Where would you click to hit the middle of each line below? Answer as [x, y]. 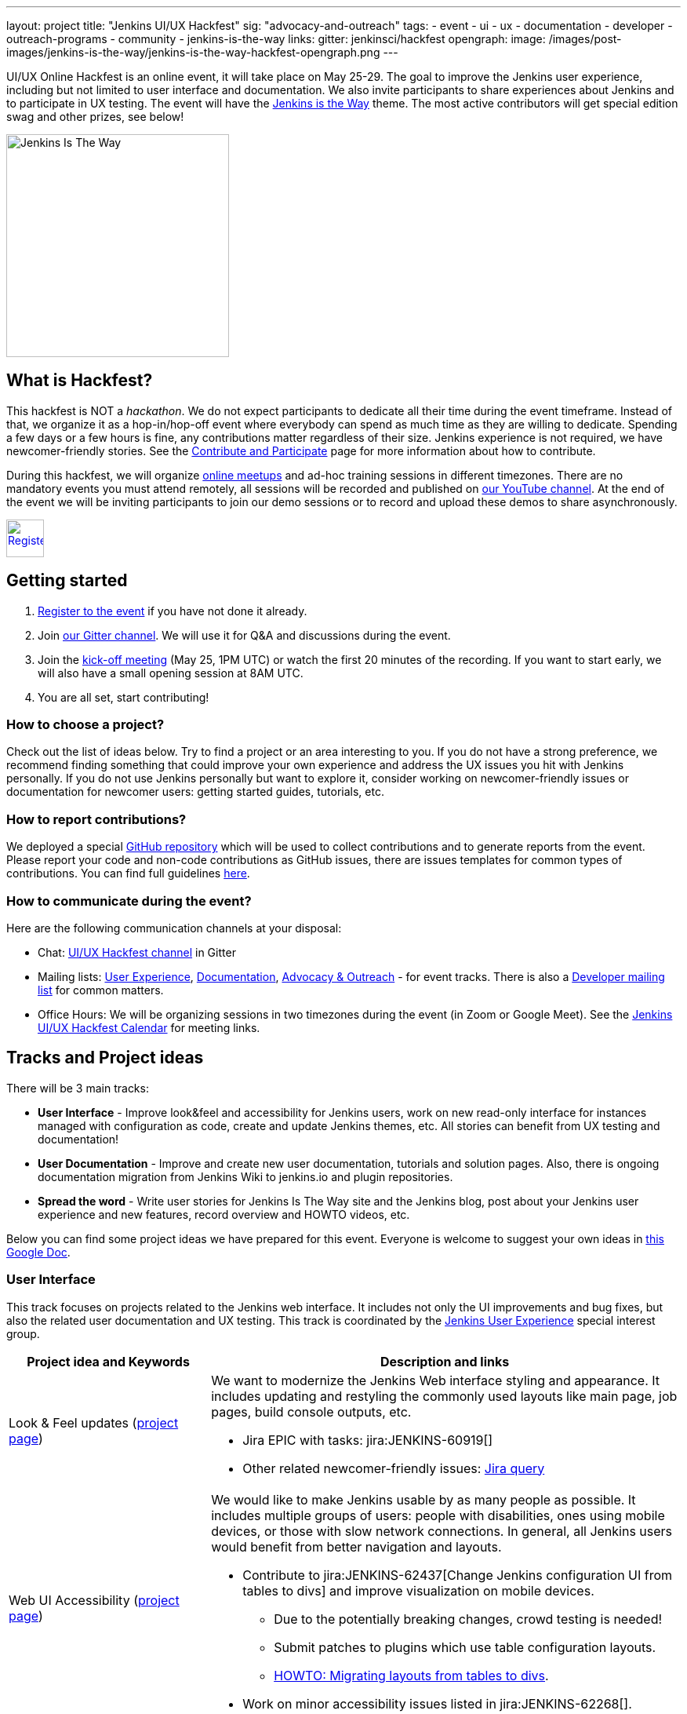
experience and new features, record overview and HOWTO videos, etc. [224, 1214]
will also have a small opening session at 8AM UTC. [171, 673]
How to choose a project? [85, 725]
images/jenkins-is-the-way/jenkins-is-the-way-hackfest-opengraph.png [193, 52]
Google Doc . [38, 1252]
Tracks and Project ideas [105, 1058]
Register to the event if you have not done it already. [173, 611]
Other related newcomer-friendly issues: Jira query [394, 1468]
